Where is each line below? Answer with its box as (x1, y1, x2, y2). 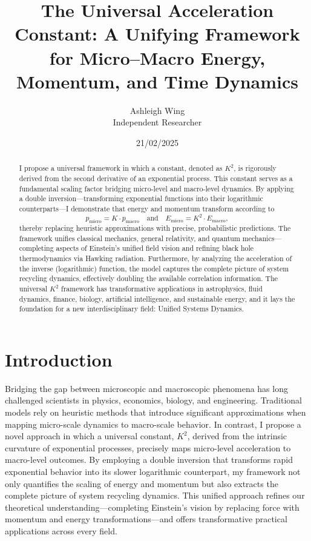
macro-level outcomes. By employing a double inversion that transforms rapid (5, 453, 293, 466)
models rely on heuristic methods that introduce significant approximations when (5, 405, 306, 418)
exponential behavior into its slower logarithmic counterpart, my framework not (5, 465, 301, 477)
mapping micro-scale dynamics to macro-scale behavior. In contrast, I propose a (5, 417, 301, 430)
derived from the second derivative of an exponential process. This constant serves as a (19, 173, 293, 183)
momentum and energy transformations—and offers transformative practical (5, 513, 287, 525)
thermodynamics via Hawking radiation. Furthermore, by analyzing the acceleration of (19, 253, 292, 263)
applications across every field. (5, 524, 117, 537)
